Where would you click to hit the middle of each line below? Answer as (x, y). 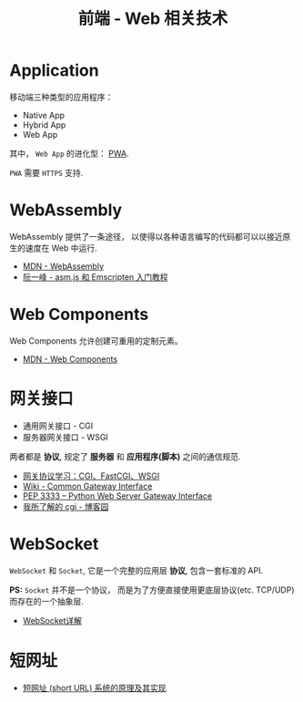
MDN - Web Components (70, 359)
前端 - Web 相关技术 (153, 19)
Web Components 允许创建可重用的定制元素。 (96, 341)
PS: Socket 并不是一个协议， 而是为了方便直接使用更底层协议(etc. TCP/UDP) (152, 590)
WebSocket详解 (52, 620)
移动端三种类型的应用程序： (61, 97)
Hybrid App (44, 125)
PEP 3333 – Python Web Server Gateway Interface (117, 496)
